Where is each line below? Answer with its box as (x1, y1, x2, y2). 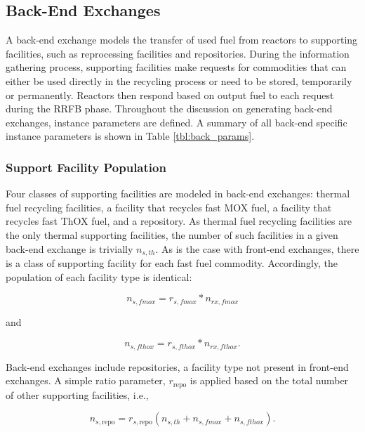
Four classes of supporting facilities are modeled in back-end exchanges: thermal (6, 186, 350, 201)
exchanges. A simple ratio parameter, (6, 373, 166, 388)
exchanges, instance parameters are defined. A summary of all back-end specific (6, 114, 347, 129)
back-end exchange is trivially (6, 241, 133, 256)
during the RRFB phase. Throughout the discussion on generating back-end (6, 101, 333, 116)
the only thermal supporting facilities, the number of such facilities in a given (6, 227, 338, 242)
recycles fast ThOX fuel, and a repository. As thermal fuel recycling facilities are (6, 214, 352, 228)
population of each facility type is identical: (6, 269, 192, 284)
